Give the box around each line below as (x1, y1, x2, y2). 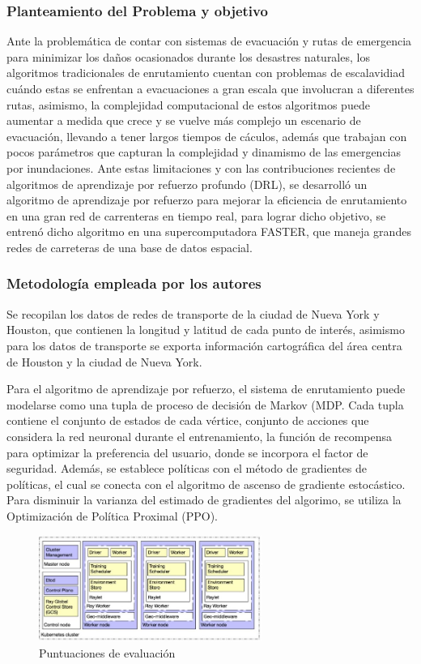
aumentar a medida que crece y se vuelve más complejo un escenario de (6, 112, 361, 129)
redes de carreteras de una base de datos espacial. (6, 238, 253, 255)
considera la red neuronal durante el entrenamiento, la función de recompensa (6, 427, 393, 444)
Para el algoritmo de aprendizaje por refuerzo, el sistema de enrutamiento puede (6, 380, 406, 397)
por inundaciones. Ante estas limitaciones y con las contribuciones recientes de (6, 159, 396, 176)
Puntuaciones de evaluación (39, 645, 176, 662)
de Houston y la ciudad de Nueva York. (6, 353, 202, 370)
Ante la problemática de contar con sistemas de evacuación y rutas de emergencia (6, 32, 412, 49)
